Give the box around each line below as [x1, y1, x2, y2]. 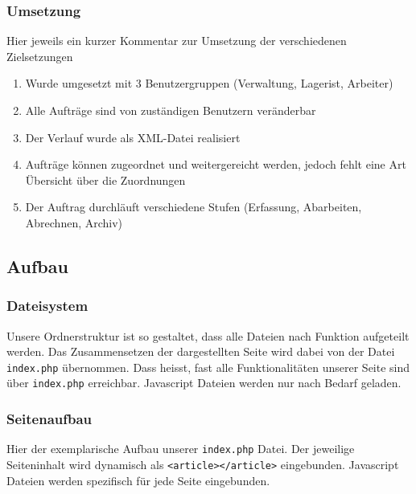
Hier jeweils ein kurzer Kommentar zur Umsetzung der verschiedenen [6, 32, 347, 49]
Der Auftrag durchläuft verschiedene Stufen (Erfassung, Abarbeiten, [25, 198, 362, 215]
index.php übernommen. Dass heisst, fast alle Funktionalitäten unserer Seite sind [6, 358, 410, 375]
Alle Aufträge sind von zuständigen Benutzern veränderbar [25, 102, 316, 118]
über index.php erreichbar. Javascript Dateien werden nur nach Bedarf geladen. [6, 374, 402, 391]
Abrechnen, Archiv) [25, 214, 123, 231]
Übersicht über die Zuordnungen [25, 171, 186, 188]
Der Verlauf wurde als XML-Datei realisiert [25, 129, 241, 145]
